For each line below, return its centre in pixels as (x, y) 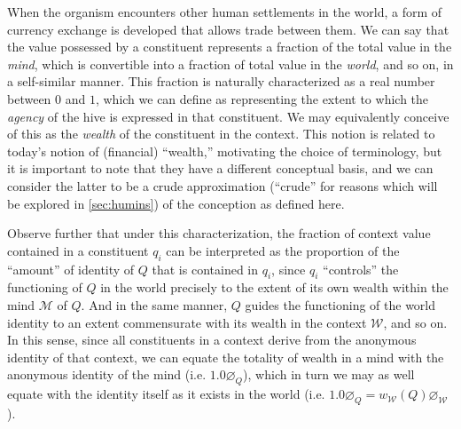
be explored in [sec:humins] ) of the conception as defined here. (176, 203)
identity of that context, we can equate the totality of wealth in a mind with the (226, 357)
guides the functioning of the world (340, 304)
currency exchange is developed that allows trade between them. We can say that (228, 29)
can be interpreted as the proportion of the (283, 250)
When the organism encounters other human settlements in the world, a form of (225, 12)
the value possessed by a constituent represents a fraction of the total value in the (230, 47)
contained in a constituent (78, 250)
